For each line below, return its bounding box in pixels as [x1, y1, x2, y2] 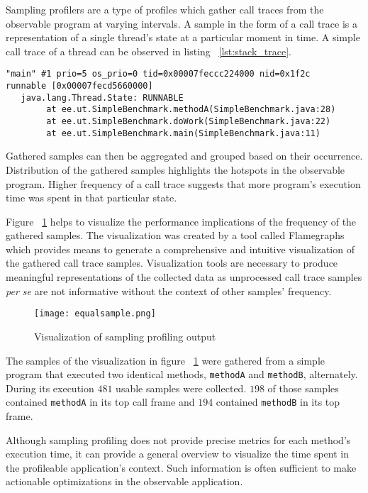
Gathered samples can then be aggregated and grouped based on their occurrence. [6, 148, 363, 163]
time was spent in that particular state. [6, 190, 177, 205]
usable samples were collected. [116, 380, 247, 395]
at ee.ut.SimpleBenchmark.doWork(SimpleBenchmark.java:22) [46, 116, 331, 126]
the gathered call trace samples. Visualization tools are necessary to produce [6, 255, 338, 270]
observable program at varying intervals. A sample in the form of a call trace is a [6, 16, 357, 31]
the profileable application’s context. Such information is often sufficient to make [6, 460, 357, 475]
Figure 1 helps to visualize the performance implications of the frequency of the [6, 214, 357, 228]
